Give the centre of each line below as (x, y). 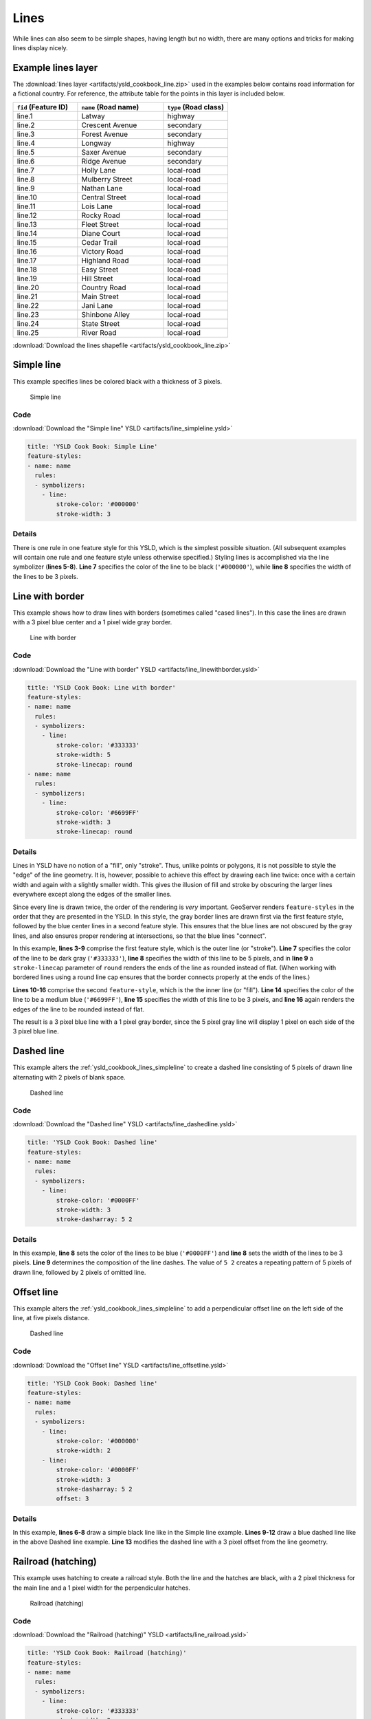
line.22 (28, 305)
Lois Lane (97, 206)
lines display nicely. (40, 47)
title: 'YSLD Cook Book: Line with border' (102, 687)
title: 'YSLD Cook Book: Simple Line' (92, 447)
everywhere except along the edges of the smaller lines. (92, 895)
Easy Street (100, 270)
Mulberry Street (107, 179)
